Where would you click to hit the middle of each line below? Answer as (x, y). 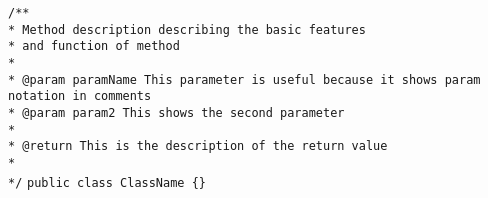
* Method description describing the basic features (187, 29)
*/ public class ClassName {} (107, 182)
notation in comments (80, 96)
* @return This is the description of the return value (198, 146)
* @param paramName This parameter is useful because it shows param (244, 79)
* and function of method (94, 46)
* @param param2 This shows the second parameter (176, 112)
